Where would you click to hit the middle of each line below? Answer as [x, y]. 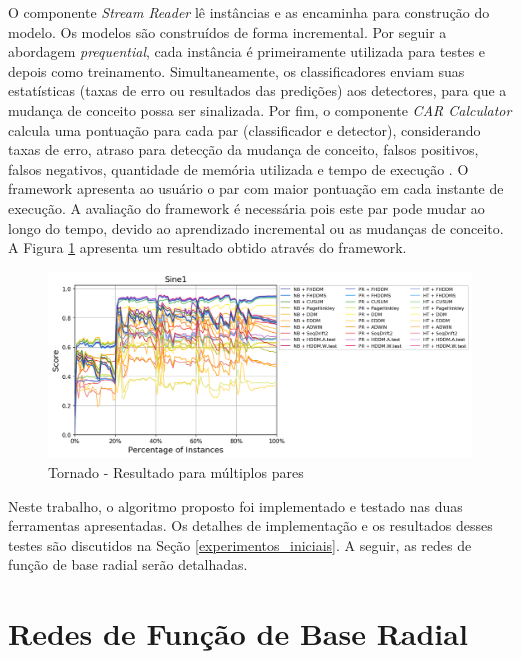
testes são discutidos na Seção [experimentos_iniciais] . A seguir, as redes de [240, 544]
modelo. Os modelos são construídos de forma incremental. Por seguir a [227, 31]
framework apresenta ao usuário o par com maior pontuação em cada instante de [256, 188]
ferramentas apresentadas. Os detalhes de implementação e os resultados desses [250, 525]
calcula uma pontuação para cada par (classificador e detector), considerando [244, 129]
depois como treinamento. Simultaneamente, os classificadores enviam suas [236, 70]
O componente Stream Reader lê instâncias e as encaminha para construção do [249, 12]
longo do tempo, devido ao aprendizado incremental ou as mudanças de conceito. [256, 227]
